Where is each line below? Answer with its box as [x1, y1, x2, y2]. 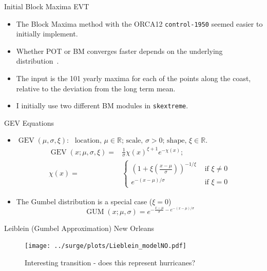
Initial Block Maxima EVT [4, 1, 89, 11]
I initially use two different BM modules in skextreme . [16, 100, 188, 111]
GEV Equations [4, 117, 54, 128]
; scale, [121, 137, 143, 145]
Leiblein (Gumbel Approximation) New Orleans [4, 222, 155, 233]
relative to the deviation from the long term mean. [16, 83, 176, 93]
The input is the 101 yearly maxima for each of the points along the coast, [16, 73, 251, 84]
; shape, [162, 137, 187, 145]
